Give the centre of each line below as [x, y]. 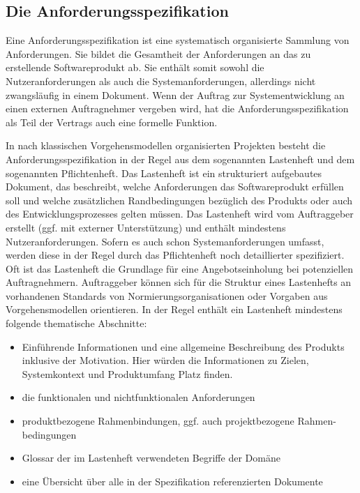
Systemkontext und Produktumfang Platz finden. [127, 373]
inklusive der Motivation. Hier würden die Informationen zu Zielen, [165, 360]
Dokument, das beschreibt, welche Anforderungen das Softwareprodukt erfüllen [175, 187]
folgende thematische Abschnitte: [76, 323]
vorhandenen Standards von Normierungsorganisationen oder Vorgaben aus [167, 295]
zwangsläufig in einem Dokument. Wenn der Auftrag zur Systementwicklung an [175, 94]
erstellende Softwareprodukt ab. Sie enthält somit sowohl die [135, 67]
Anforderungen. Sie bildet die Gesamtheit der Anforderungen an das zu [158, 53]
